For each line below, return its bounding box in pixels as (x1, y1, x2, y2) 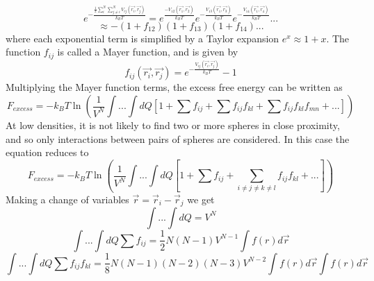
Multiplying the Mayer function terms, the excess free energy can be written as (6, 80, 343, 94)
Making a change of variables (6, 191, 129, 206)
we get (187, 191, 215, 206)
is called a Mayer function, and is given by (57, 44, 238, 59)
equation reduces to (6, 145, 89, 160)
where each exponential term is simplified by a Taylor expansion (6, 31, 279, 45)
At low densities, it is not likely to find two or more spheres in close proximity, (6, 118, 340, 132)
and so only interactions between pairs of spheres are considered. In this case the (6, 131, 350, 146)
